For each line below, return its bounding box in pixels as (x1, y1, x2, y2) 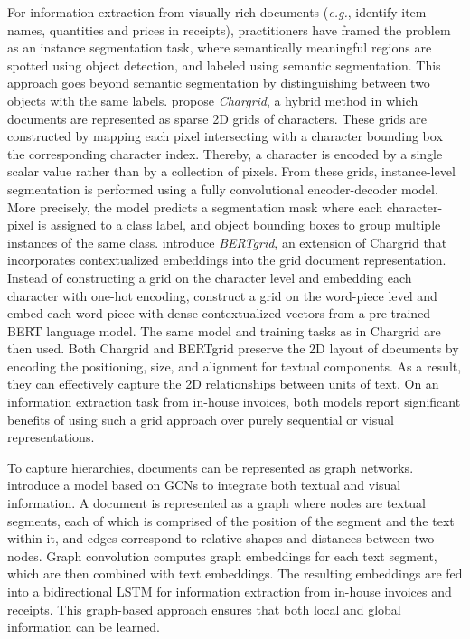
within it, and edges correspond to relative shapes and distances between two (7, 529, 435, 548)
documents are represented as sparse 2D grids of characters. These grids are (7, 108, 427, 127)
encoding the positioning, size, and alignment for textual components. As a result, (7, 356, 462, 375)
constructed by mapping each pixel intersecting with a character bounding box (7, 127, 443, 146)
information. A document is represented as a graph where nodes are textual (7, 493, 426, 512)
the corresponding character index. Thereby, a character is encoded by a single (7, 144, 443, 163)
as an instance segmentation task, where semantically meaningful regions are (7, 38, 432, 57)
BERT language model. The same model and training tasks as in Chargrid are (7, 321, 441, 340)
